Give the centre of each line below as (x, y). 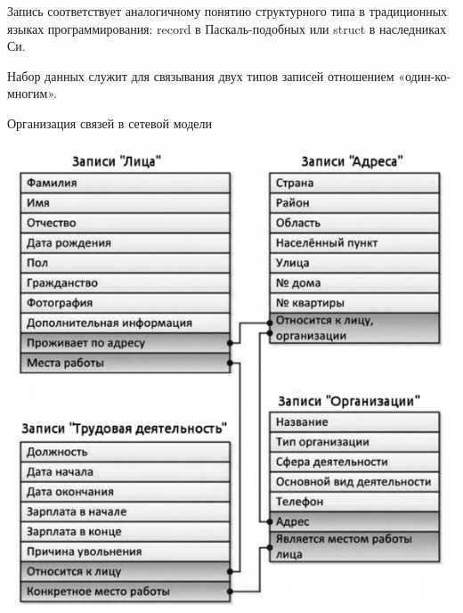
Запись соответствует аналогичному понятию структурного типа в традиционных (227, 11)
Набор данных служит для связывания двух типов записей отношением (201, 75)
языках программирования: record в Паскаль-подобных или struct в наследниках (227, 28)
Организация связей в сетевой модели (110, 123)
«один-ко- (425, 75)
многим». (32, 93)
